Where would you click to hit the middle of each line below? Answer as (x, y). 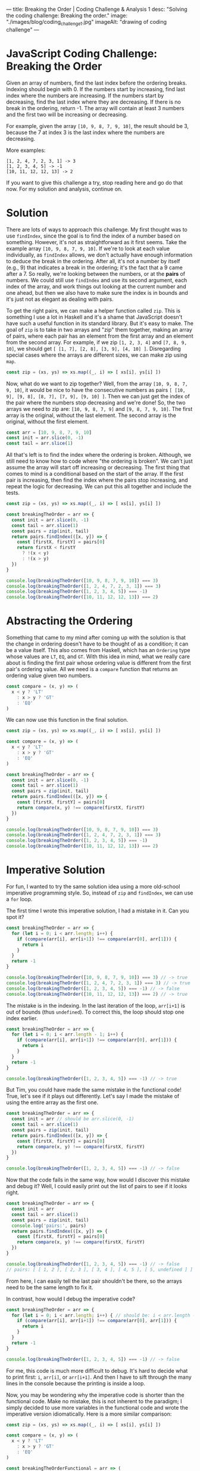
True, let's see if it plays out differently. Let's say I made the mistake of (93, 1096)
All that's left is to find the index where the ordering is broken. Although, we (99, 455)
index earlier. (22, 1018)
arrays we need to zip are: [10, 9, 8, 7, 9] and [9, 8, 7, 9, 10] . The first (99, 409)
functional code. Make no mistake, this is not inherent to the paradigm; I (94, 1401)
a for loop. (19, 899)
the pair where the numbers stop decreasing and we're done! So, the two (96, 403)
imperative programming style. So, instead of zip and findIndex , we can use (100, 893)
